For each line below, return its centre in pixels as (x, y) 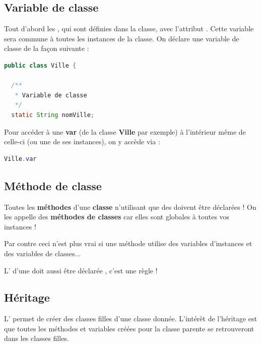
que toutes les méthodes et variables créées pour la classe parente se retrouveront (129, 328)
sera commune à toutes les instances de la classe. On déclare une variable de (122, 38)
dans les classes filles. (37, 338)
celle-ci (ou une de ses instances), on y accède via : (82, 141)
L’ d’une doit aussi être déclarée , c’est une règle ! (81, 270)
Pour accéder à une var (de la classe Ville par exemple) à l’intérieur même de (125, 131)
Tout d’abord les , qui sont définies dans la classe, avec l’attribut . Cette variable (129, 28)
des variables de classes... (43, 253)
